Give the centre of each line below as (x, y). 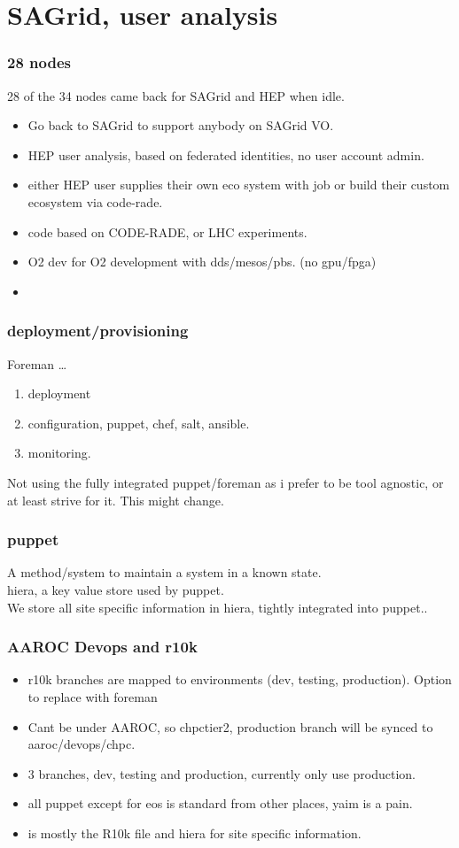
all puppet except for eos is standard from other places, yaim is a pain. (220, 803)
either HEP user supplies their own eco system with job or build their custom (239, 185)
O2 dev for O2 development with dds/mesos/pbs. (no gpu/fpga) (202, 262)
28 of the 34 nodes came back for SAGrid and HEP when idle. (176, 95)
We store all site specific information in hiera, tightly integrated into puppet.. (218, 607)
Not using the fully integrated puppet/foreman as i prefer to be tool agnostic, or (226, 482)
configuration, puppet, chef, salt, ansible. (139, 423)
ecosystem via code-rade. (95, 201)
